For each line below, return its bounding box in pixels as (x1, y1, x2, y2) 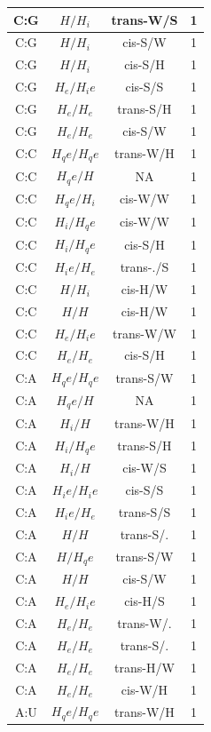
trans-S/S (118, 502, 171, 521)
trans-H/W (114, 657, 175, 676)
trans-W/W (113, 323, 176, 342)
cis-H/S (124, 592, 165, 610)
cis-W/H (121, 680, 168, 698)
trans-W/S (111, 10, 178, 28)
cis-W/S (122, 458, 167, 477)
